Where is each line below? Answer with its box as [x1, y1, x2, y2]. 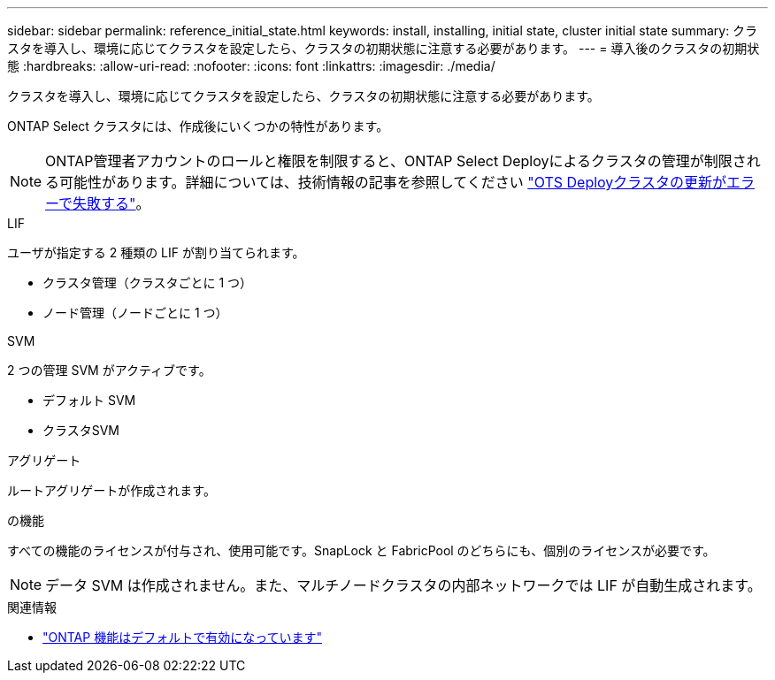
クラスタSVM [42, 423, 120, 438]
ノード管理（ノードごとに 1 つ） [42, 305, 228, 320]
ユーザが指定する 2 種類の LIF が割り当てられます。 [7, 245, 305, 260]
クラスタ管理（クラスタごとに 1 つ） [42, 275, 253, 290]
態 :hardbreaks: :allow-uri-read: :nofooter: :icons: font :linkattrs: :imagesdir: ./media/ [7, 58, 495, 73]
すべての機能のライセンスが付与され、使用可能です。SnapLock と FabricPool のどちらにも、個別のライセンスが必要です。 [7, 543, 716, 558]
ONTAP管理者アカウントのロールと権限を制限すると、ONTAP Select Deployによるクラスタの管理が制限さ [45, 152, 747, 170]
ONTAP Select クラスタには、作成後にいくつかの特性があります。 [7, 118, 389, 134]
